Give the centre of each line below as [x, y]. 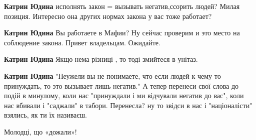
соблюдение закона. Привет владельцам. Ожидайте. [82, 42]
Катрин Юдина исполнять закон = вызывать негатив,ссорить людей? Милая [122, 6]
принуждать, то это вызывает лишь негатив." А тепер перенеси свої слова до [121, 85]
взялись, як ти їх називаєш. [45, 115]
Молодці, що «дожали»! [40, 131]
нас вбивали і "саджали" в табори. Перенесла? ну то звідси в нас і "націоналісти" [128, 105]
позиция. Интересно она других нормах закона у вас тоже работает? [108, 16]
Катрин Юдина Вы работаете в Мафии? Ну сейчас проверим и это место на [122, 33]
